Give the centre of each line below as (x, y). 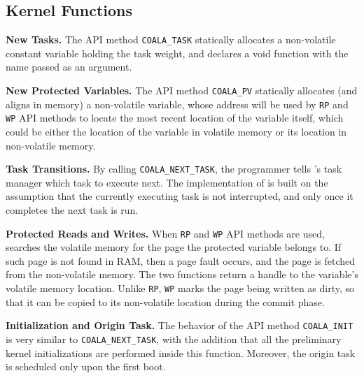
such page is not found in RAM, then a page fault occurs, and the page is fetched (181, 260)
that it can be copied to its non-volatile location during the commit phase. (165, 301)
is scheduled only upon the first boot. (86, 366)
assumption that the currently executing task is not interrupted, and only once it (180, 196)
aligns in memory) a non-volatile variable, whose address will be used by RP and (177, 104)
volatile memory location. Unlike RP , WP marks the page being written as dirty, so (180, 288)
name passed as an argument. (69, 67)
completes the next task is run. (72, 210)
